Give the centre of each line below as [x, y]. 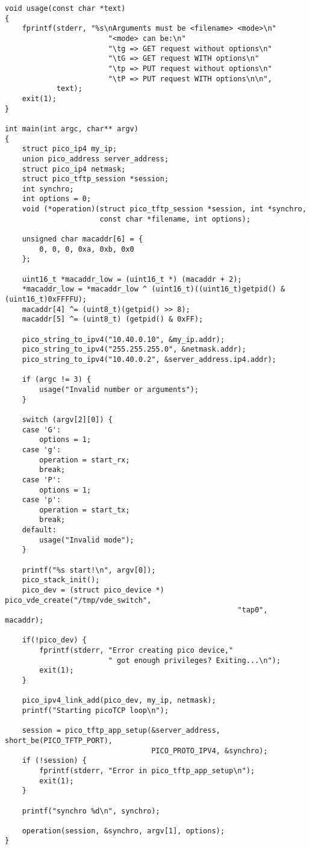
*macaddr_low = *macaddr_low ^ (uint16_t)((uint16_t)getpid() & [153, 289]
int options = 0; [57, 199]
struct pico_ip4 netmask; [74, 169]
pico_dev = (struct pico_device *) [93, 590]
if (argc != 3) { [57, 380]
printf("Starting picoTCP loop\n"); [95, 710]
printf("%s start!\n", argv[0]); [89, 570]
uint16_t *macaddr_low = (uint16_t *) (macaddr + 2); [132, 279]
